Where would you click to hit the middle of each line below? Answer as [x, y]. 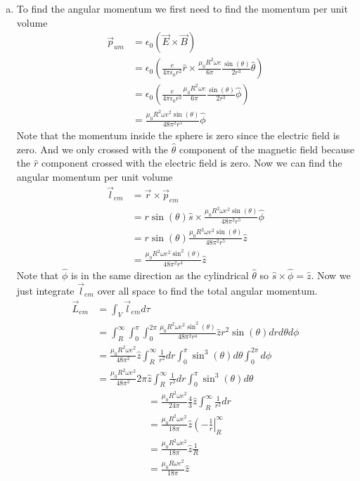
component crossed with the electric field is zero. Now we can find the [192, 163]
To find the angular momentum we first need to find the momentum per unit [182, 8]
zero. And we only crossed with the [92, 149]
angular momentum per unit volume [95, 177]
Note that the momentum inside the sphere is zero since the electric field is [178, 135]
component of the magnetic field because [266, 149]
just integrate [45, 290]
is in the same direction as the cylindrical [160, 275]
